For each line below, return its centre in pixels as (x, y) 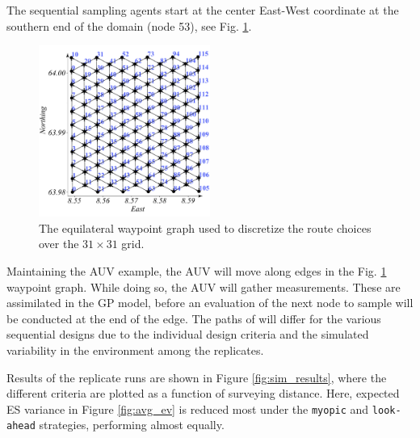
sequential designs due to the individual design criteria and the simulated (188, 334)
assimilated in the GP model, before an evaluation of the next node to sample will (210, 303)
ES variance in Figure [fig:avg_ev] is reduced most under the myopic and (188, 409)
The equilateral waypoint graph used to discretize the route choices (205, 227)
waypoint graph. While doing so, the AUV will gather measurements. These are (204, 286)
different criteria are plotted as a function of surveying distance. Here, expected (203, 393)
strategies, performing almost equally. (132, 425)
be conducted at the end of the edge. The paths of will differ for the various (194, 318)
